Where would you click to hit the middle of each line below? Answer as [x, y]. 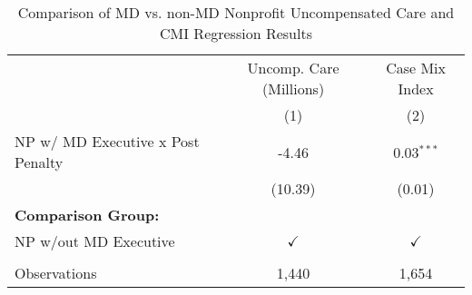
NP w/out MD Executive [95, 241]
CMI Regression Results [236, 33]
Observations [56, 273]
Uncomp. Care [293, 68]
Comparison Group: [87, 215]
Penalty [39, 162]
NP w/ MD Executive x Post [107, 141]
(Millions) [294, 88]
